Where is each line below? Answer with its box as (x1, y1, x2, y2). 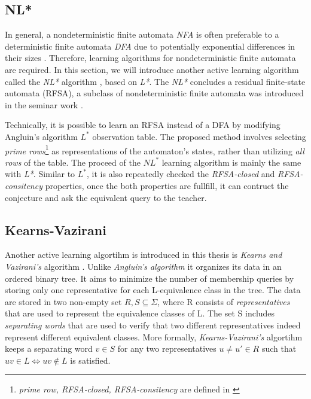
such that (261, 342, 297, 355)
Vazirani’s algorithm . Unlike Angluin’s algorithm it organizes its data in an (5, 260, 282, 272)
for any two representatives (117, 342, 217, 355)
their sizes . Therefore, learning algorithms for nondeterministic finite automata (5, 51, 296, 64)
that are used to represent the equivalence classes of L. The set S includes (5, 307, 275, 319)
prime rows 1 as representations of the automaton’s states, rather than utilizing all (5, 142, 304, 157)
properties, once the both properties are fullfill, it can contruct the (45, 179, 289, 191)
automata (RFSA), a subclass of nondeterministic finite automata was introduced (5, 87, 304, 99)
